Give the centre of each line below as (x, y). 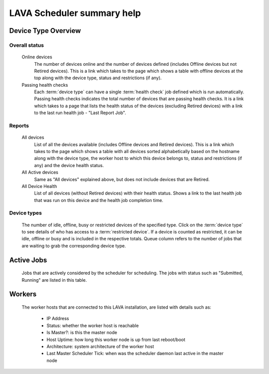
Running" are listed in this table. (54, 280)
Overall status (27, 45)
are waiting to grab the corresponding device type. (74, 246)
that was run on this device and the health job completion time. (99, 200)
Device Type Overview (45, 31)
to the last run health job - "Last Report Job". (80, 113)
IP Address (58, 319)
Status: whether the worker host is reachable (93, 325)
